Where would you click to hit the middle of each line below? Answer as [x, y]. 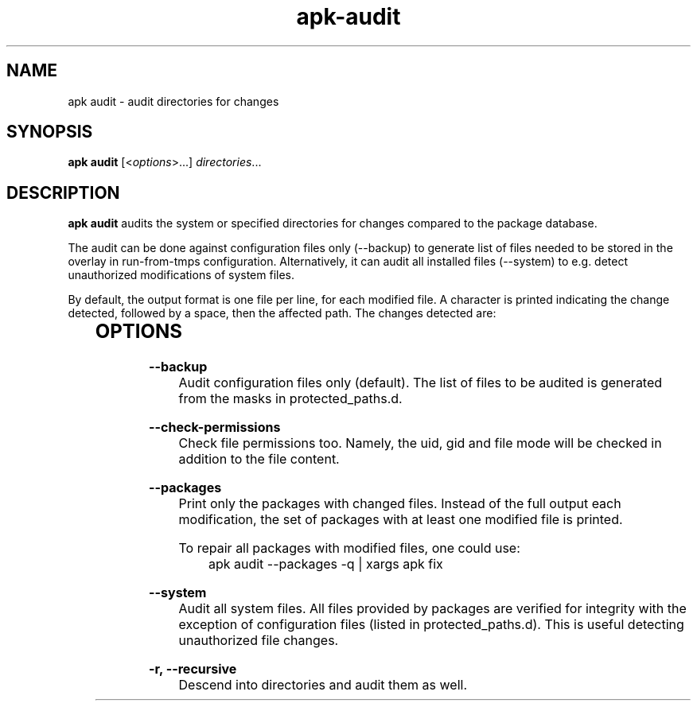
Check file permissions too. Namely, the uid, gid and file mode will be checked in [420, 443]
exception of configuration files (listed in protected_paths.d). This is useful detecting [431, 625]
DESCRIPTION [63, 192]
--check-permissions [215, 427]
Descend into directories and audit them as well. [323, 685]
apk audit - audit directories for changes [173, 101]
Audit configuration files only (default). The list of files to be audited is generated [421, 383]
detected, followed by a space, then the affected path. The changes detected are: [282, 313]
